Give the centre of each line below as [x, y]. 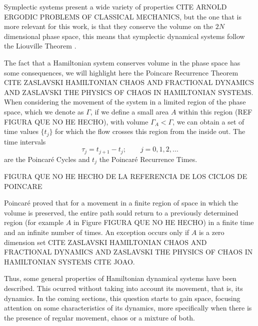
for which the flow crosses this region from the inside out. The [150, 131]
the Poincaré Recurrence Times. [148, 159]
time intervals [25, 141]
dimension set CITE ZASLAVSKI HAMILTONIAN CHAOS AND [105, 242]
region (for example [34, 222]
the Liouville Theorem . [40, 46]
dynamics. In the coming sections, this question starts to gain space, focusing [122, 298]
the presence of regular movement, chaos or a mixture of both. [99, 317]
